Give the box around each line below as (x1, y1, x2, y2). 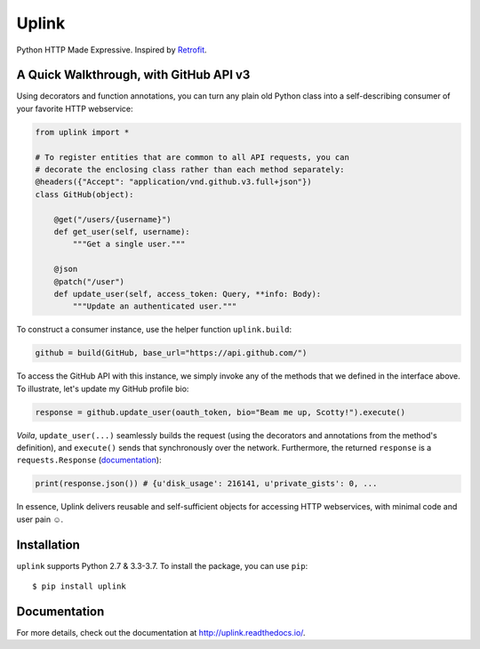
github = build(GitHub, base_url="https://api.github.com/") (35, 348, 308, 358)
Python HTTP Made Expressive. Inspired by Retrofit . (16, 44, 208, 55)
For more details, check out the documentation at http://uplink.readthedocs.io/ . (16, 627, 306, 637)
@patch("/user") (53, 276, 124, 286)
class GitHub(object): (35, 189, 134, 199)
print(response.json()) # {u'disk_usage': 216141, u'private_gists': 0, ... (35, 478, 378, 489)
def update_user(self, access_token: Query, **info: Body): (53, 289, 322, 299)
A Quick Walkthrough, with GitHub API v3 (16, 68, 251, 83)
